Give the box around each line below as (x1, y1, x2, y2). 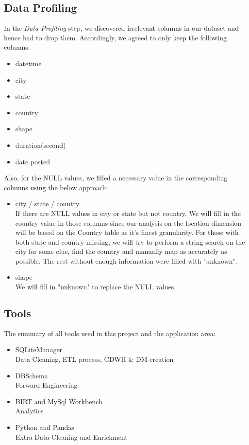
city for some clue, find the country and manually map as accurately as (15, 246, 227, 256)
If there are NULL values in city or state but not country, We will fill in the (15, 208, 241, 218)
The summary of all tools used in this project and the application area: (4, 328, 216, 338)
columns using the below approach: (4, 182, 108, 192)
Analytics (15, 406, 44, 416)
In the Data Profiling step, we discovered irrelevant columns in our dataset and (4, 23, 239, 33)
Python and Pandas (15, 422, 74, 432)
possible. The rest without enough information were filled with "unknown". (15, 255, 237, 266)
